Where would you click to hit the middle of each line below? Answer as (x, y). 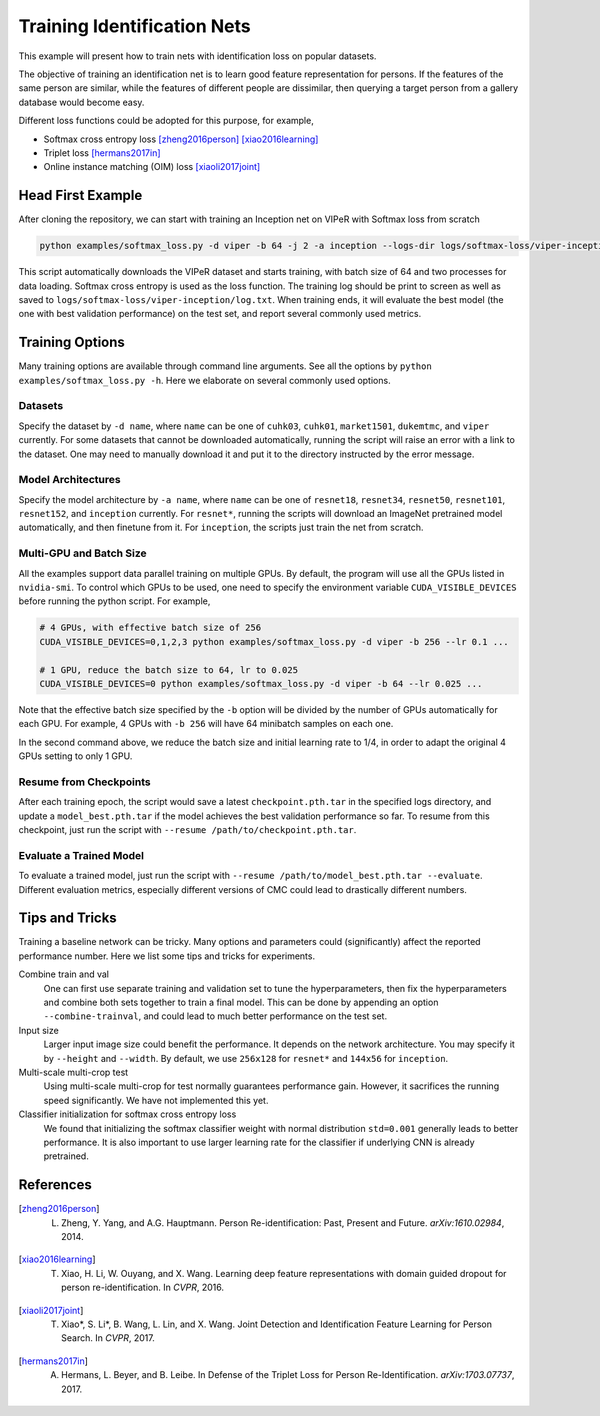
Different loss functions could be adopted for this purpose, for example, (166, 121)
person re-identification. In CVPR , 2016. (143, 1287)
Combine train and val (64, 974)
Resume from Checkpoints (84, 782)
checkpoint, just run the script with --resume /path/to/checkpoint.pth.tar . (187, 830)
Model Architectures (69, 480)
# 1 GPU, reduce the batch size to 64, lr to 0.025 (169, 669)
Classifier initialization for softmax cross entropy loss (127, 1114)
